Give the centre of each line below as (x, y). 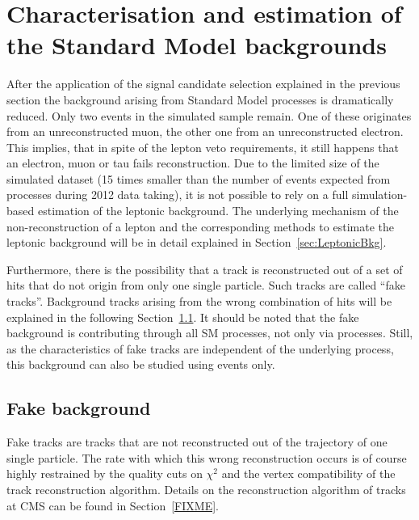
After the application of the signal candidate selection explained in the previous (203, 84)
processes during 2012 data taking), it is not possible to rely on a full (178, 194)
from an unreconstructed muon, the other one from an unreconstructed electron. (205, 131)
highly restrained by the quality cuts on (105, 473)
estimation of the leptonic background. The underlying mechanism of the (218, 211)
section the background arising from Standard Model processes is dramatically (200, 99)
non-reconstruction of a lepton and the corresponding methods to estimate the (200, 226)
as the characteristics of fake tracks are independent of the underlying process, (200, 348)
